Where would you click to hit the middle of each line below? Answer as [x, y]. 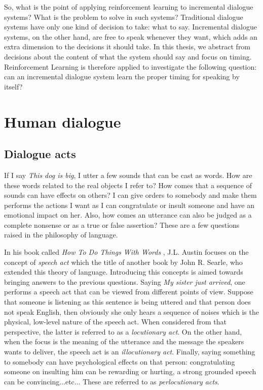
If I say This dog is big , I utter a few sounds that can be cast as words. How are [128, 175]
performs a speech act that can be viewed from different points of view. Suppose [129, 292]
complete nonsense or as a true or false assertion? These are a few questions [122, 224]
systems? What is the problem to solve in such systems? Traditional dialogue [124, 17]
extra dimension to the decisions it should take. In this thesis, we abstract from [127, 47]
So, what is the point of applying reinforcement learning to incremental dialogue [129, 7]
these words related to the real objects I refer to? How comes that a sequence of [128, 185]
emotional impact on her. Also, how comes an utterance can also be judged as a [128, 215]
